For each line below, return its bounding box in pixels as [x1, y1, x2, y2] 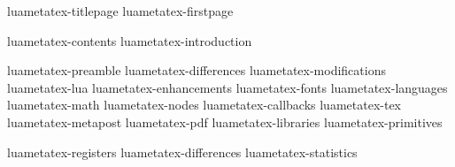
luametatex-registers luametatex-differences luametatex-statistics [7, 142, 358, 161]
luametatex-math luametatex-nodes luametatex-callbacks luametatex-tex [7, 95, 402, 114]
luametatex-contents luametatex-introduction [7, 31, 252, 49]
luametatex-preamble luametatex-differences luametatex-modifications [7, 61, 386, 80]
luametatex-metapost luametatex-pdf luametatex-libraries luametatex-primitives [7, 112, 443, 131]
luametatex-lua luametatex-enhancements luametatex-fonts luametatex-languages [7, 78, 448, 96]
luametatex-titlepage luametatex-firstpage [7, 2, 234, 19]
